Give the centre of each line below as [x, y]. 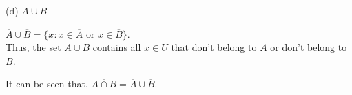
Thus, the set [33, 47]
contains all [117, 47]
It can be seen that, [47, 84]
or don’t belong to [309, 47]
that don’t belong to [214, 47]
